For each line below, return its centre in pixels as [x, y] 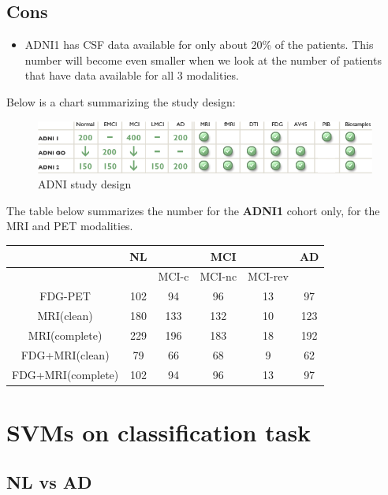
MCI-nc [218, 276]
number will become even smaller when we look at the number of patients [203, 60]
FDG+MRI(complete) [65, 374]
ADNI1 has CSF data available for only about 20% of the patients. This [199, 45]
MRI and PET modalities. [70, 226]
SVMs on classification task [159, 432]
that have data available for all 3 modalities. [132, 75]
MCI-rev [268, 276]
